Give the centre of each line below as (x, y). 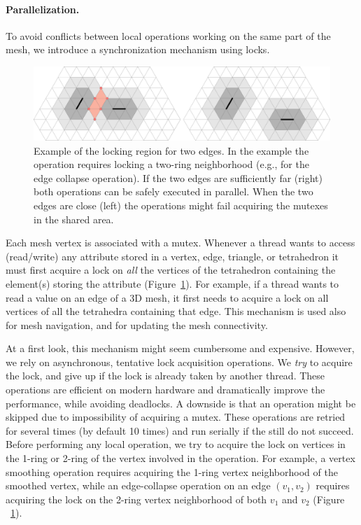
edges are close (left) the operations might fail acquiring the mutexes (181, 205)
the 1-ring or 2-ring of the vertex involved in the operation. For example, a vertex (180, 458)
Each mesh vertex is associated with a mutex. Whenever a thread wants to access (180, 243)
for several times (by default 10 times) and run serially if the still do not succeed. (180, 430)
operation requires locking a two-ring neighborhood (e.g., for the (171, 164)
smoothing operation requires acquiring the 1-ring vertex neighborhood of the (172, 471)
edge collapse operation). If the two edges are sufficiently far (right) (178, 177)
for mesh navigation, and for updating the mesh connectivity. (137, 324)
